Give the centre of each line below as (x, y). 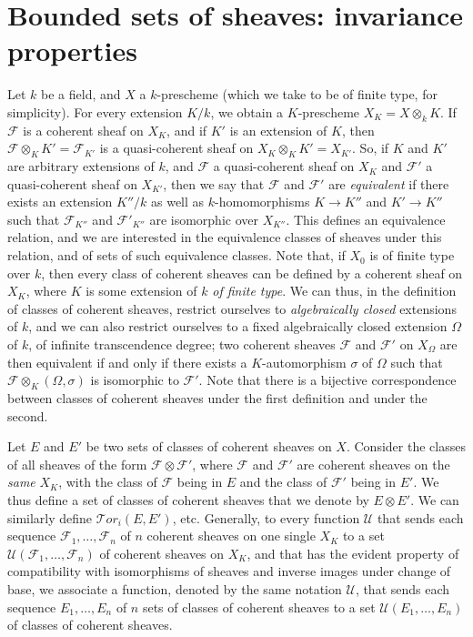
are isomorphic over (204, 219)
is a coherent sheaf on (83, 130)
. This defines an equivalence (366, 219)
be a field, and (81, 94)
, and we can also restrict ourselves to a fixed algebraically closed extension (238, 326)
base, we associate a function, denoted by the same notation (175, 588)
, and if (187, 130)
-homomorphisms (262, 202)
